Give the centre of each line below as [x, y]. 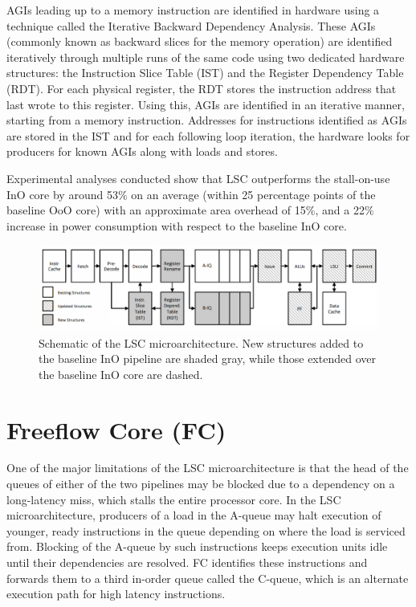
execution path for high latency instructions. [116, 594]
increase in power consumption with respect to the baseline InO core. [177, 225]
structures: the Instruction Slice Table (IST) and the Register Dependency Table [205, 73]
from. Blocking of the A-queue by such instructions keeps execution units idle [197, 546]
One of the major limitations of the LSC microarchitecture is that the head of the [208, 468]
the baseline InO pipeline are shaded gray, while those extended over [207, 358]
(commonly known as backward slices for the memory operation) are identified [200, 41]
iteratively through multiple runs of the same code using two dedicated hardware [206, 57]
